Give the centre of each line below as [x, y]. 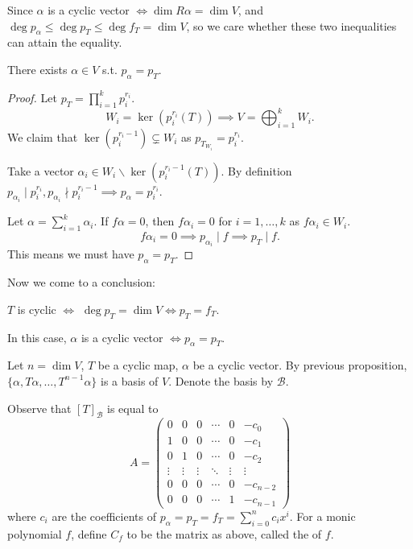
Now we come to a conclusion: [81, 282]
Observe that [39, 408]
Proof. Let [32, 97]
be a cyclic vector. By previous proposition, [300, 365]
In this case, [37, 337]
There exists [37, 69]
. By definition [256, 170]
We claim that [43, 136]
